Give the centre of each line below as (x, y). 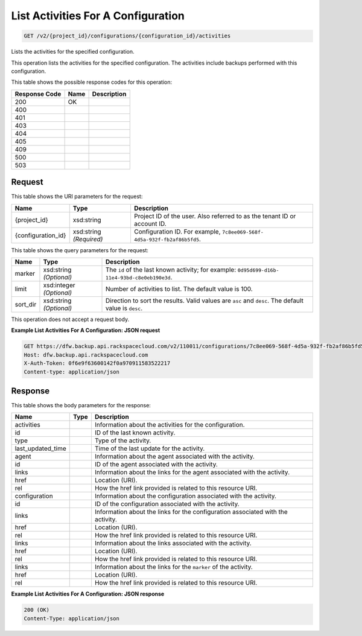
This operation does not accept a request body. (70, 319)
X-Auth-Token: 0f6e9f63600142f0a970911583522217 (97, 363)
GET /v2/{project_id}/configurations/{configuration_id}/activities (127, 36)
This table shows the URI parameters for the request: (77, 197)
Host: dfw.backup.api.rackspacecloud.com (86, 355)
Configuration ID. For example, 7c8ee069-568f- (198, 231)
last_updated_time (40, 448)
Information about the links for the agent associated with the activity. (192, 472)
